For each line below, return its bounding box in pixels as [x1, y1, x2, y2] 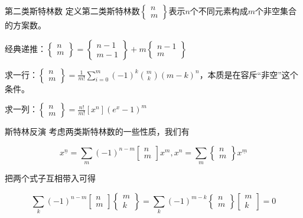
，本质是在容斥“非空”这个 [199, 68, 298, 80]
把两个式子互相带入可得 [5, 172, 96, 184]
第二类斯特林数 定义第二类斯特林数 [5, 5, 140, 17]
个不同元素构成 [190, 5, 248, 17]
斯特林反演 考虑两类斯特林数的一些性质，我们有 [5, 125, 190, 138]
